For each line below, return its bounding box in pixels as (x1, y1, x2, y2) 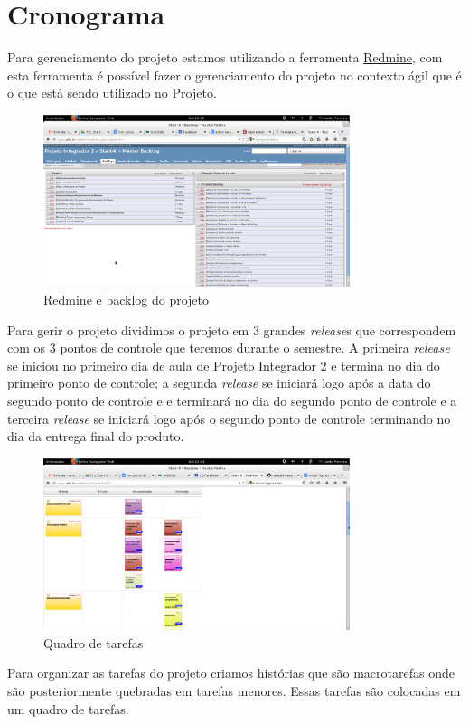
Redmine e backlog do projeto (43, 289, 210, 308)
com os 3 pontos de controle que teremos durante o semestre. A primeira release (7, 338, 450, 357)
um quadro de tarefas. (7, 699, 129, 718)
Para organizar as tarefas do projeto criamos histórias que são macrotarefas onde (7, 663, 455, 682)
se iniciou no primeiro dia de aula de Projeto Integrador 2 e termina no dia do (7, 355, 440, 374)
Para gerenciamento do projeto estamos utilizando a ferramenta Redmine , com (7, 48, 443, 67)
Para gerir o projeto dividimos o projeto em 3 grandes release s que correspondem (7, 320, 456, 339)
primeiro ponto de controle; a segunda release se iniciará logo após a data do (7, 373, 431, 392)
